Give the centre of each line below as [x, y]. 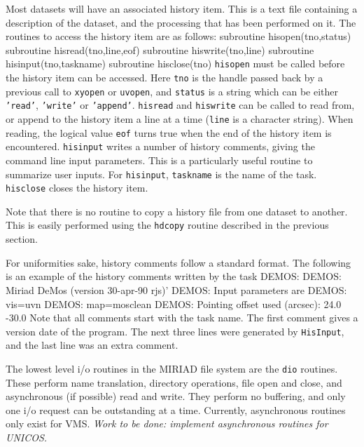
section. [22, 239]
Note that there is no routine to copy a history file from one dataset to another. [177, 211]
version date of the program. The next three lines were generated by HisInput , [175, 331]
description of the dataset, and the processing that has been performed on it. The [181, 22]
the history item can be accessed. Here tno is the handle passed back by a [164, 78]
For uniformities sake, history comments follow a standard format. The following [178, 262]
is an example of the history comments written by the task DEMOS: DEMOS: [174, 276]
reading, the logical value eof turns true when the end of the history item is [169, 132]
